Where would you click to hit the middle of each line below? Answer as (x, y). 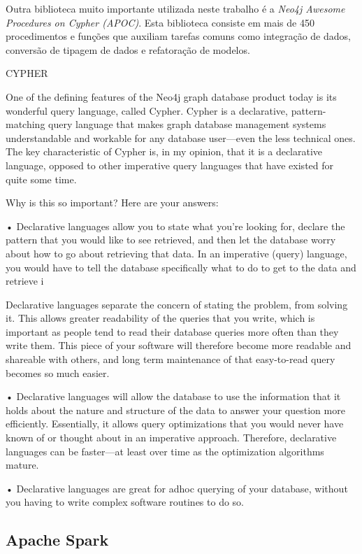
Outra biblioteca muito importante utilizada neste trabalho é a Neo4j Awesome (175, 8)
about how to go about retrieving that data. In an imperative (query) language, (176, 253)
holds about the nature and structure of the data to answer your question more (175, 410)
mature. (22, 465)
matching (26, 124)
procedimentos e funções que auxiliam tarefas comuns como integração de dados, (178, 36)
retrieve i (25, 281)
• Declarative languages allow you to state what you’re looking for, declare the (175, 226)
